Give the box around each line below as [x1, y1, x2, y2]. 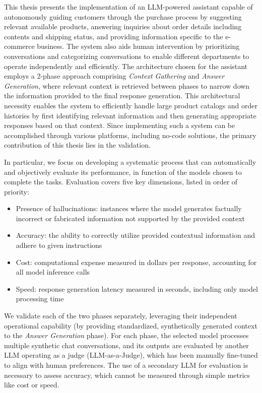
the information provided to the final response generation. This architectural [4, 90, 240, 101]
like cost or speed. [4, 379, 59, 390]
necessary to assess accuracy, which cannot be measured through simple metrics [4, 369, 250, 380]
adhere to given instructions [16, 240, 102, 250]
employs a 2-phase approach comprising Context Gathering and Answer [4, 71, 225, 81]
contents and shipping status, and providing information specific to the [4, 31, 223, 41]
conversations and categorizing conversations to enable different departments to [4, 50, 249, 61]
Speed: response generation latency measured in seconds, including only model [16, 283, 258, 294]
